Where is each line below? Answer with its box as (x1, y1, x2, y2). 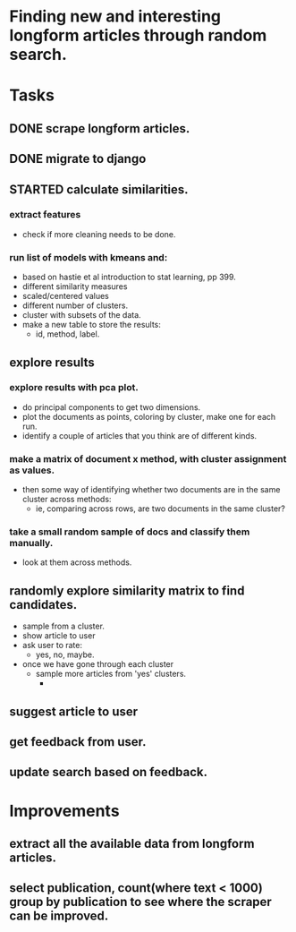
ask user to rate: (21, 640, 83, 651)
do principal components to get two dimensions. (21, 401, 201, 413)
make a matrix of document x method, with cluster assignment (9, 452, 287, 465)
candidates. (9, 597, 78, 612)
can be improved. (9, 909, 109, 924)
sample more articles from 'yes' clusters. (35, 669, 186, 680)
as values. (9, 464, 55, 476)
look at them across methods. (21, 557, 132, 568)
